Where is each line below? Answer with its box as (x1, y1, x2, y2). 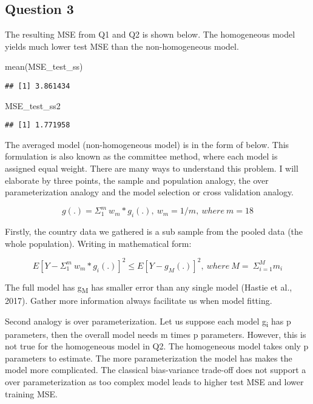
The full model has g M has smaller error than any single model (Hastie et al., (5, 280, 292, 295)
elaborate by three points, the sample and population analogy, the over (5, 173, 269, 186)
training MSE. (5, 387, 58, 400)
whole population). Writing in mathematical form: (5, 237, 192, 249)
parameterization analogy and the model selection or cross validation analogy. (5, 186, 294, 198)
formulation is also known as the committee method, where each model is (5, 150, 278, 163)
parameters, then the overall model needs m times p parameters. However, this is (5, 328, 306, 340)
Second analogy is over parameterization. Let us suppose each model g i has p (5, 314, 291, 329)
